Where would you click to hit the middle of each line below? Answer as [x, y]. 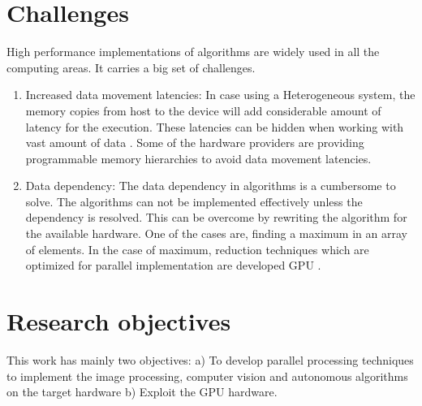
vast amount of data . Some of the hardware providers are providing [195, 143]
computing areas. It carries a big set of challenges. [131, 67]
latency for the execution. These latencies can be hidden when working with [215, 126]
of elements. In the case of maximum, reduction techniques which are [197, 249]
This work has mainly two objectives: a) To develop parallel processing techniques [210, 359]
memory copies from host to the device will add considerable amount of [203, 110]
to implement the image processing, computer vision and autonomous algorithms [207, 376]
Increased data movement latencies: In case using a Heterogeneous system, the [220, 95]
